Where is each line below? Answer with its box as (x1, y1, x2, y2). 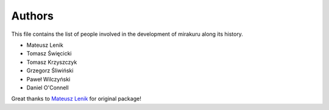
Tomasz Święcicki (26, 50, 72, 57)
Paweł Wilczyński (26, 75, 71, 83)
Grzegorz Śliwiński (26, 67, 74, 74)
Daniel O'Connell (26, 84, 69, 91)
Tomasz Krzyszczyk (26, 58, 77, 66)
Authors (11, 9, 54, 22)
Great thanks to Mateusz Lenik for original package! (11, 95, 141, 103)
